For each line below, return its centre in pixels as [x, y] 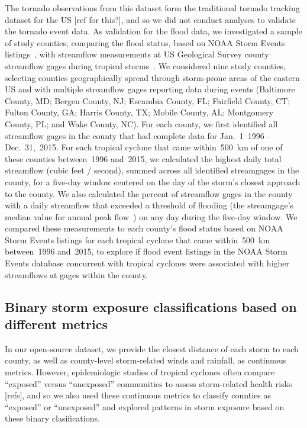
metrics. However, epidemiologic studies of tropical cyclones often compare [140, 372]
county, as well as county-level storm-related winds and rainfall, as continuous [146, 360]
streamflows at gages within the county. [76, 274]
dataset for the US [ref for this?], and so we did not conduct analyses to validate [151, 19]
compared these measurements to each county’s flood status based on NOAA [144, 228]
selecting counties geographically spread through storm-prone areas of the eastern [152, 77]
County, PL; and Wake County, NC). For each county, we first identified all [141, 123]
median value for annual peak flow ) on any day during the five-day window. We [151, 216]
